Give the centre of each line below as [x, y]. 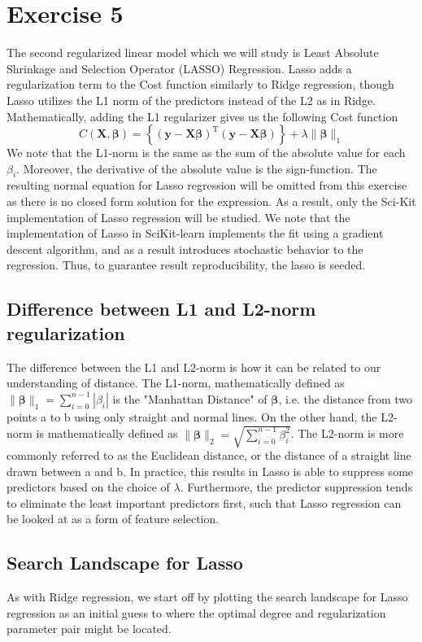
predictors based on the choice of [88, 487]
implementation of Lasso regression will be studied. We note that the [178, 217]
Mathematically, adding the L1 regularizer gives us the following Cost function [202, 116]
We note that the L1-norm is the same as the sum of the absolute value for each [206, 153]
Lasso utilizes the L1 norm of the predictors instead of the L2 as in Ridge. [191, 100]
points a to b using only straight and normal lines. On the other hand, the [192, 416]
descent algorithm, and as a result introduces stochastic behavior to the [185, 249]
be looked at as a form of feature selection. [113, 519]
